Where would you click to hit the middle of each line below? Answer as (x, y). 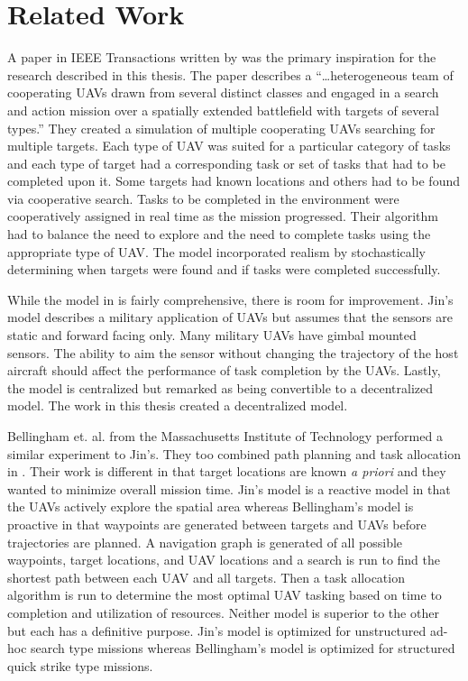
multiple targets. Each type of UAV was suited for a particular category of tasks (229, 146)
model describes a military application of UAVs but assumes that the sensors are (230, 317)
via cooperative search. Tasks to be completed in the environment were (203, 198)
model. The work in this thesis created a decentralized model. (178, 405)
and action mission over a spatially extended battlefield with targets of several (223, 110)
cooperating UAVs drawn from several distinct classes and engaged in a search (223, 92)
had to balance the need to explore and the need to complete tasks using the (219, 234)
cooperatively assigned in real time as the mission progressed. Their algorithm (223, 216)
